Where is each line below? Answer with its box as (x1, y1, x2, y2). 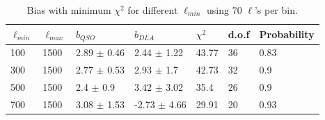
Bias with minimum (26, 3, 111, 17)
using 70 (206, 3, 242, 17)
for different (127, 3, 178, 17)
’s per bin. (254, 3, 298, 17)
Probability (259, 27, 315, 42)
